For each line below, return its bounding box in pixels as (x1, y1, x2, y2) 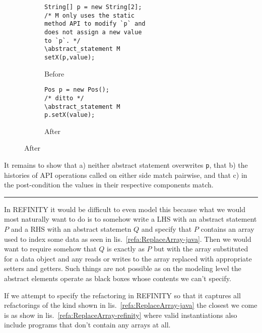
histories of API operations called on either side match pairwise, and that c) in (4, 169, 247, 180)
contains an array (201, 224, 254, 234)
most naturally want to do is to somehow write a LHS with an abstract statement (4, 214, 257, 224)
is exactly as (107, 243, 145, 254)
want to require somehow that (4, 243, 97, 254)
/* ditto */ (44, 94, 84, 102)
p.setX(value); (44, 111, 95, 119)
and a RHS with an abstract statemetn (11, 224, 132, 234)
